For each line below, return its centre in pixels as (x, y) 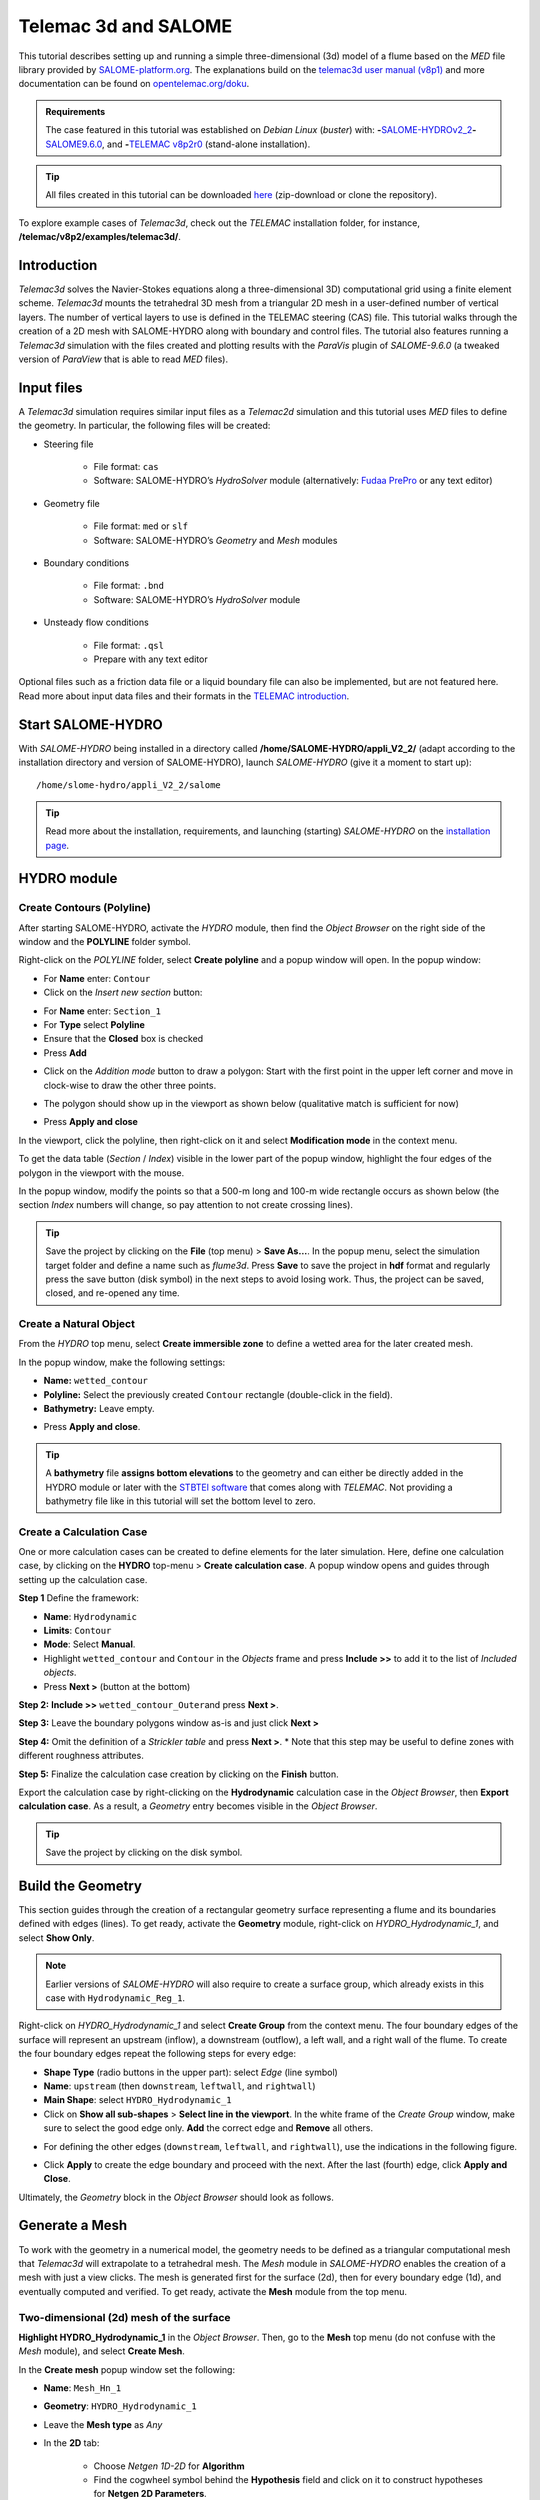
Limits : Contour (77, 1631)
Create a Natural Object (76, 1324)
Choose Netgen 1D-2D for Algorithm (169, 2466)
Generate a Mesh (73, 2225)
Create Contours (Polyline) (85, 908)
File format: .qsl (129, 645)
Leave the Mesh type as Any (103, 2424)
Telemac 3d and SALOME (125, 26)
